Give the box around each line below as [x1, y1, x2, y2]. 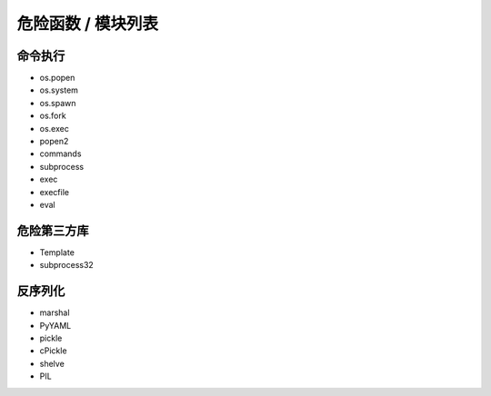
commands [39, 148, 82, 159]
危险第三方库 [16, 223, 89, 238]
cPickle [39, 345, 67, 356]
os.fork [39, 110, 67, 122]
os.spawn [39, 97, 76, 108]
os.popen [39, 73, 75, 84]
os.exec [39, 123, 70, 134]
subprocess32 [39, 260, 95, 271]
